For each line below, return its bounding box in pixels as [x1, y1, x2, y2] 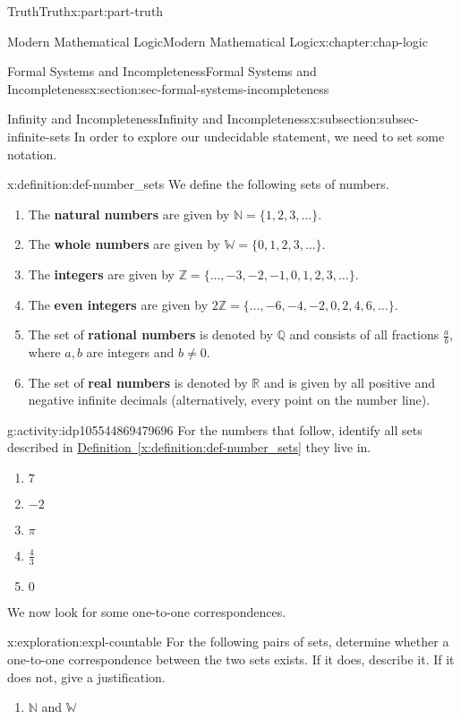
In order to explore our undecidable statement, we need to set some [73, 126, 445, 145]
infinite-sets [7, 126, 71, 145]
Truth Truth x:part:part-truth [7, 2, 164, 20]
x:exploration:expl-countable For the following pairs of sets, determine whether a [7, 632, 449, 651]
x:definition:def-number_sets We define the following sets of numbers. [7, 175, 389, 193]
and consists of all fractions [289, 325, 440, 344]
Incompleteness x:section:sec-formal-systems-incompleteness [7, 79, 329, 98]
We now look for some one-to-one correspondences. [7, 602, 286, 621]
